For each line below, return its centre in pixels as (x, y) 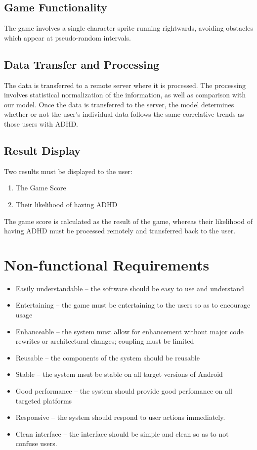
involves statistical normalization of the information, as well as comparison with (125, 95)
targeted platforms (44, 400)
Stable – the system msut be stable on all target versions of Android (119, 374)
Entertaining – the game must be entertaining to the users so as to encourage (133, 305)
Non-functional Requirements (107, 264)
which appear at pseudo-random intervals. (67, 37)
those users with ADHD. (41, 123)
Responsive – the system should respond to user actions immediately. (120, 417)
